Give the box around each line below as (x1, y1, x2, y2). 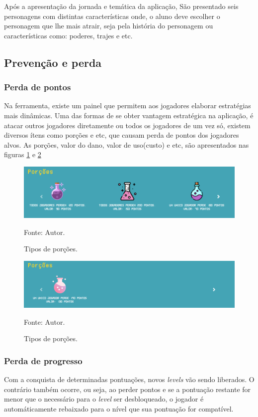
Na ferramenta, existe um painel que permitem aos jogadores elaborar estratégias (4, 100, 251, 111)
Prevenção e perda (4, 54, 102, 70)
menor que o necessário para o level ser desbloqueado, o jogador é (4, 394, 204, 404)
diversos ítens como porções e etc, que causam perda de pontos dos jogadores (4, 130, 239, 140)
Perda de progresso (4, 354, 83, 367)
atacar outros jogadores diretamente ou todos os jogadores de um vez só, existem (4, 120, 251, 130)
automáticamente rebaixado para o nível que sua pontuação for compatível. (4, 404, 234, 414)
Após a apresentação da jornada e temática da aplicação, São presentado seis (4, 1, 239, 11)
